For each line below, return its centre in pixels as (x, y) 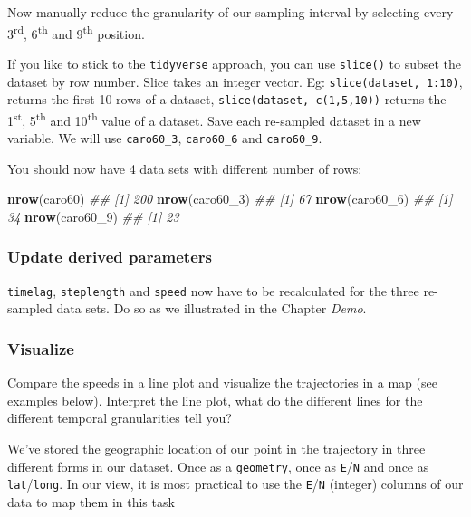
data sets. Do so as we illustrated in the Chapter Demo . (211, 308)
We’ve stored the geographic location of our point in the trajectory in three (216, 448)
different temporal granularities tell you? (120, 418)
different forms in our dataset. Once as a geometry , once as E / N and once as (218, 466)
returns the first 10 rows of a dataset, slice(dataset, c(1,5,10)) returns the (227, 99)
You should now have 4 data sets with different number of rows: (185, 168)
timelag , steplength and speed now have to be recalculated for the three (213, 290)
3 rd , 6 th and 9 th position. (76, 32)
